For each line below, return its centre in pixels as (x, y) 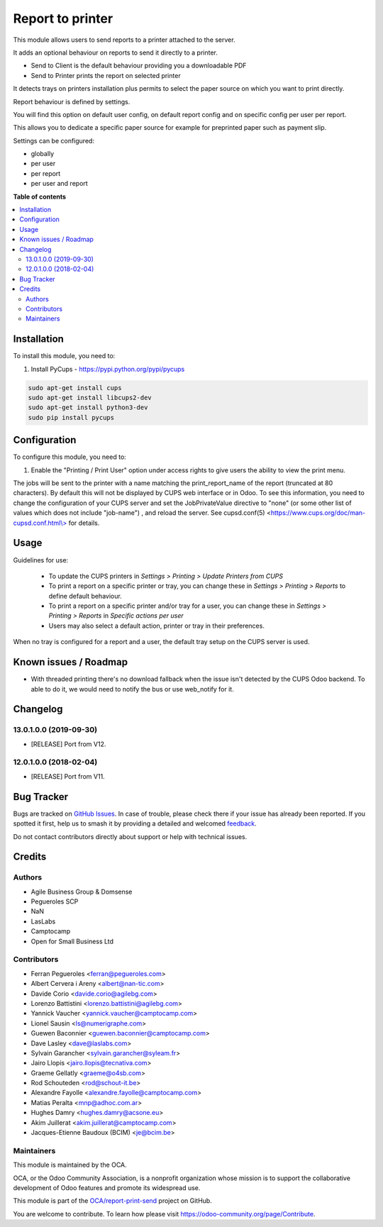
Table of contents (40, 196)
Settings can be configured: (54, 140)
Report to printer (63, 18)
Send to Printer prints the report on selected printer (106, 75)
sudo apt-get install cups (75, 388)
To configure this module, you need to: (70, 457)
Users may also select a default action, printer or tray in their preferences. (157, 626)
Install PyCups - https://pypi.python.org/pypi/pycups (108, 369)
